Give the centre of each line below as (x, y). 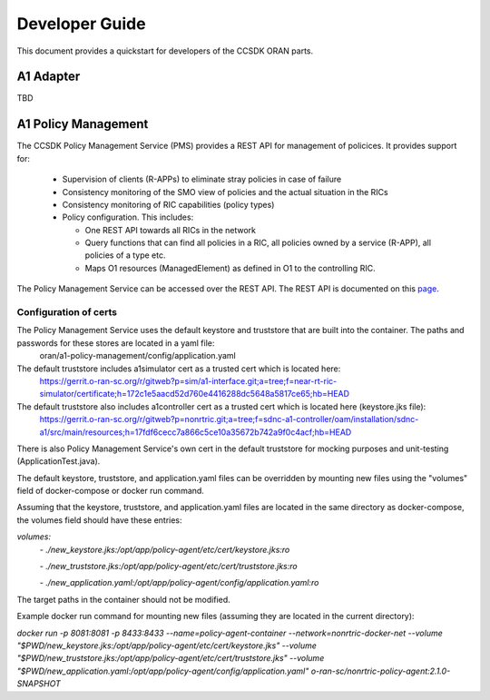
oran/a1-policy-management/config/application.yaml (137, 356)
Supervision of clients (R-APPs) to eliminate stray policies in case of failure (202, 179)
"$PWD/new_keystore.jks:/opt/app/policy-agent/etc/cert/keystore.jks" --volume (167, 646)
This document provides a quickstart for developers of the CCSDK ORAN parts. (165, 51)
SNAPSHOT (39, 684)
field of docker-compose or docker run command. (110, 491)
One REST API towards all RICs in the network (170, 230)
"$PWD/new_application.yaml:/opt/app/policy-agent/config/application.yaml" (163, 671)
